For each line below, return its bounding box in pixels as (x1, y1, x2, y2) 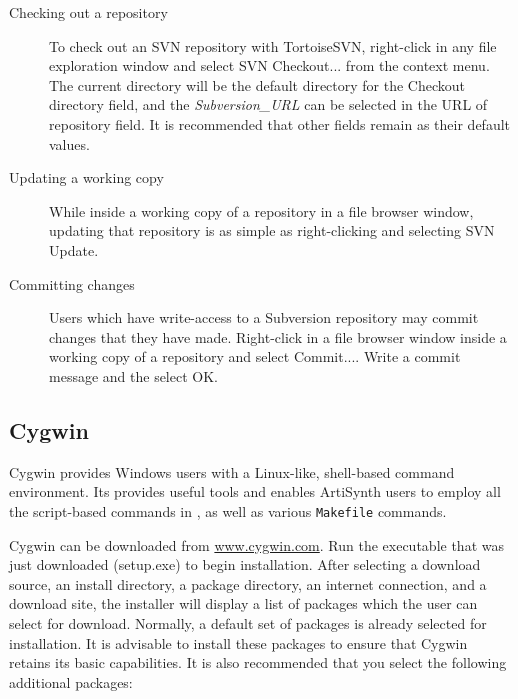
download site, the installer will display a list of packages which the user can (9, 593, 478, 614)
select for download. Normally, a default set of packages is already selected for (9, 612, 487, 633)
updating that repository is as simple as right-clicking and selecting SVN (49, 220, 495, 241)
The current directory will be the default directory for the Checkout (49, 74, 466, 95)
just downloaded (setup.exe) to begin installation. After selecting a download (9, 554, 481, 575)
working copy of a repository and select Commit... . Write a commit (49, 346, 461, 367)
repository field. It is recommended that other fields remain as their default (49, 113, 511, 134)
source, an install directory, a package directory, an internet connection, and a (9, 573, 487, 594)
